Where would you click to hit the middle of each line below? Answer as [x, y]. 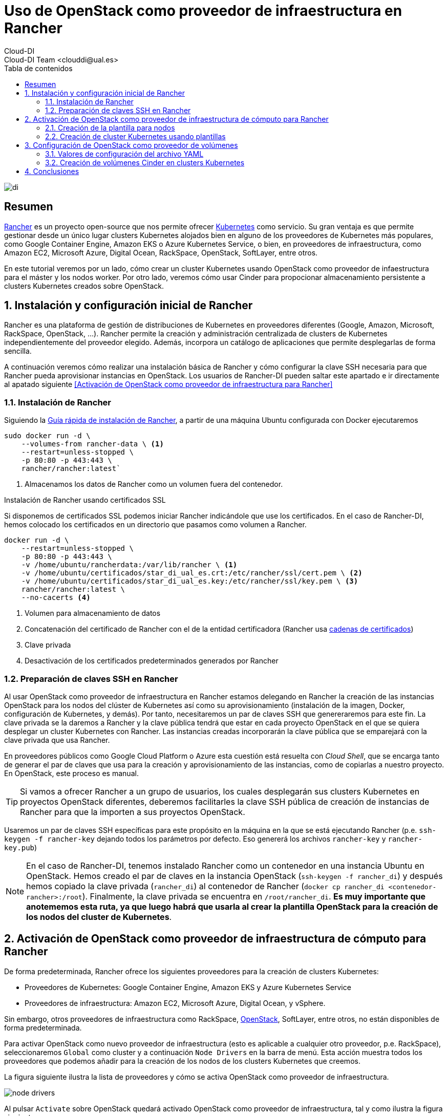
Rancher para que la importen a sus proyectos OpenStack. [133, 812]
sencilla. [18, 351]
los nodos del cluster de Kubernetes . [99, 917]
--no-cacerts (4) [56, 598]
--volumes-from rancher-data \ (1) [92, 444]
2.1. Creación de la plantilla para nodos [110, 127]
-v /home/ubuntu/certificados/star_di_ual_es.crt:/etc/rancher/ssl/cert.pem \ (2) [192, 573]
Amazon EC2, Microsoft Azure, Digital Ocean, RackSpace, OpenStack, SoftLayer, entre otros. [161, 252]
